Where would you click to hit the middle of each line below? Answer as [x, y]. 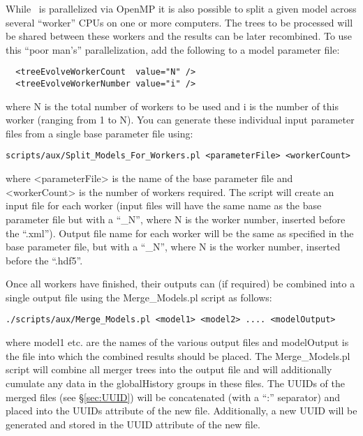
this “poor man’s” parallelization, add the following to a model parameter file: [173, 49]
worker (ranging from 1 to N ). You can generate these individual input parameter [180, 120]
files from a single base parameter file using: [99, 133]
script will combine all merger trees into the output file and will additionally [169, 369]
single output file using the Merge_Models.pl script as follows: [139, 297]
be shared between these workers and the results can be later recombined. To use [179, 36]
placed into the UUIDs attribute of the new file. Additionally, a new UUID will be [181, 411]
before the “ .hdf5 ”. [44, 260]
